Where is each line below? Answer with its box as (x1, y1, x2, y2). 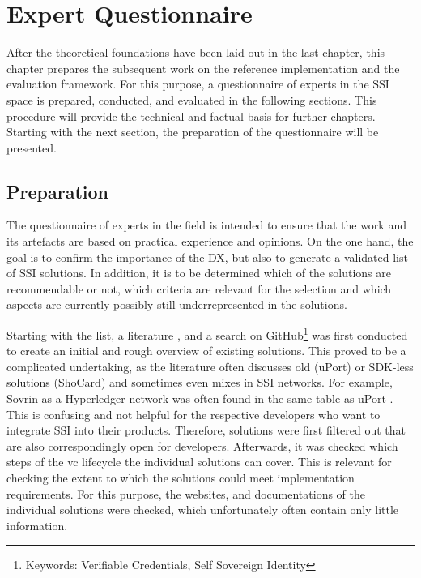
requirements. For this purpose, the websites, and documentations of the (6, 485, 365, 502)
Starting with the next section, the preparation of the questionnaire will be (6, 123, 379, 140)
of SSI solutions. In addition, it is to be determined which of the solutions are (6, 264, 391, 281)
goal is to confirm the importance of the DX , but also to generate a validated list (6, 248, 408, 265)
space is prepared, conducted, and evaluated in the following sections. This (6, 91, 377, 108)
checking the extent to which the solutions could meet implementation (6, 469, 355, 486)
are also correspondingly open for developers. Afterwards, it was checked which (6, 437, 398, 454)
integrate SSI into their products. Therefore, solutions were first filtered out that (6, 422, 406, 439)
